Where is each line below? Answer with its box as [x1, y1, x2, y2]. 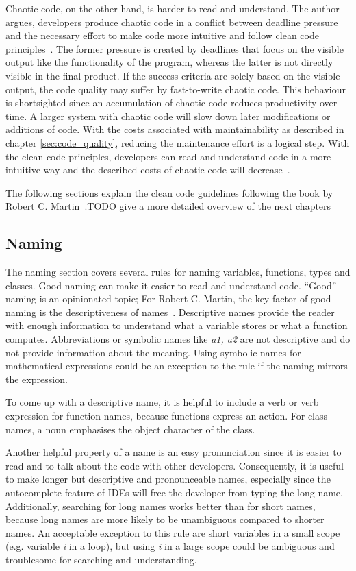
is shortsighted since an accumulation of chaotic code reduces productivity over [5, 95, 338, 110]
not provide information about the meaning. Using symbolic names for [5, 345, 301, 359]
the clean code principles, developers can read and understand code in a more [5, 149, 331, 163]
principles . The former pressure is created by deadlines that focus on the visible [5, 41, 344, 56]
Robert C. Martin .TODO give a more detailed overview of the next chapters [5, 199, 331, 213]
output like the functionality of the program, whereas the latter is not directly [5, 55, 333, 69]
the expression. [5, 372, 68, 386]
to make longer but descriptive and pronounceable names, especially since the [5, 472, 331, 486]
